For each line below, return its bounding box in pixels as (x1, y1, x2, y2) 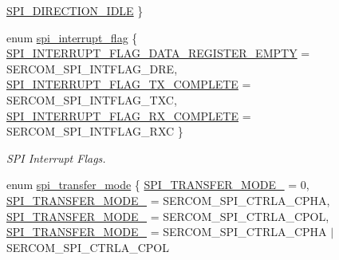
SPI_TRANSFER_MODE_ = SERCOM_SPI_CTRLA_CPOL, (6, 207, 329, 224)
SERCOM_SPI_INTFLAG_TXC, (6, 91, 177, 108)
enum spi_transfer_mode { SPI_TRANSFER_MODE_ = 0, (6, 176, 309, 193)
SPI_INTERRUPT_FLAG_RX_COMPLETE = (6, 107, 251, 124)
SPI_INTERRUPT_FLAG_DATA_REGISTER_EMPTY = (6, 45, 310, 61)
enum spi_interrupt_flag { (6, 29, 138, 45)
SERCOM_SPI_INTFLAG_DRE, (6, 60, 178, 77)
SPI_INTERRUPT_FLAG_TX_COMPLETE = (6, 76, 251, 93)
